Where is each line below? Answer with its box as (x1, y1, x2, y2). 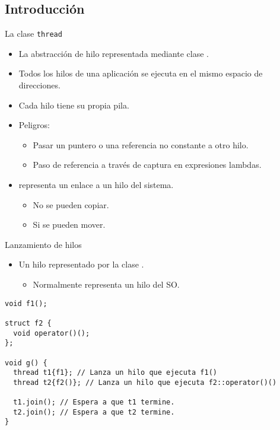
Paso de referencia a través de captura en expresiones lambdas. (33, 158, 262, 171)
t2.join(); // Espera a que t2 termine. (13, 407, 175, 416)
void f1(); (5, 299, 47, 308)
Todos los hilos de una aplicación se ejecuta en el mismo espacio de (18, 67, 263, 79)
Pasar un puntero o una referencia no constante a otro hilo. (33, 138, 249, 151)
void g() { (5, 358, 47, 367)
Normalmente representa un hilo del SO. (33, 278, 180, 290)
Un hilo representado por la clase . (18, 258, 144, 270)
